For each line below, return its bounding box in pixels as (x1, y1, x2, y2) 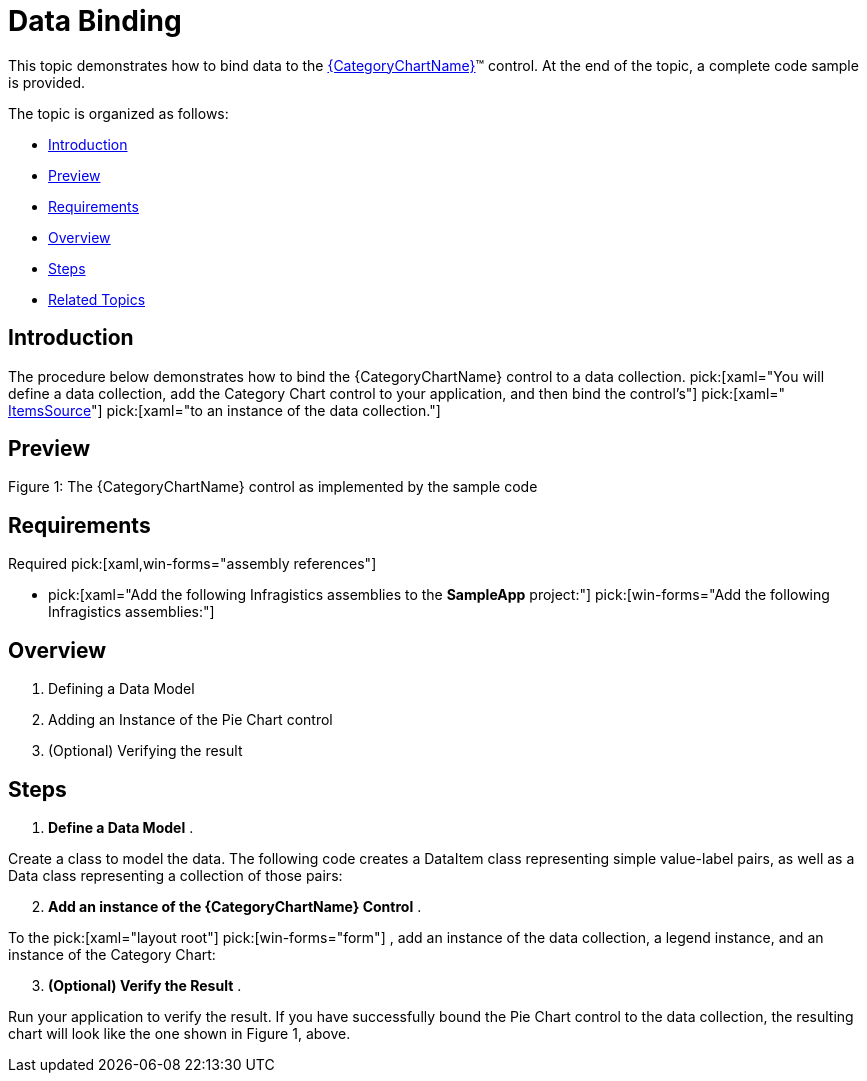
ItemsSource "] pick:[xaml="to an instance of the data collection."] (8, 401, 441, 419)
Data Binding (8, 4, 182, 38)
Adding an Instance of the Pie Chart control (48, 711, 333, 729)
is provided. (8, 73, 86, 91)
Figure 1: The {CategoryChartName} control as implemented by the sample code (8, 478, 538, 496)
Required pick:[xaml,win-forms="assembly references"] (8, 555, 377, 573)
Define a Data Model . (48, 818, 194, 836)
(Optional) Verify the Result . (48, 976, 242, 994)
